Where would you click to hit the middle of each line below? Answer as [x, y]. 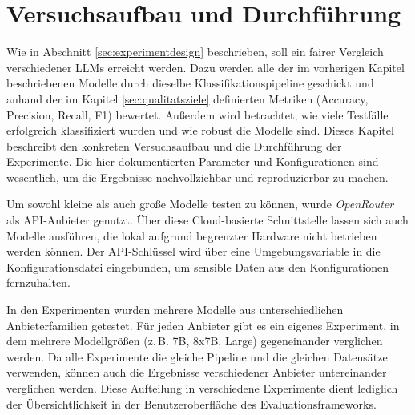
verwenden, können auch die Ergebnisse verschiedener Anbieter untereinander [197, 372]
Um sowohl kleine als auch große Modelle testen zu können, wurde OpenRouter [200, 204]
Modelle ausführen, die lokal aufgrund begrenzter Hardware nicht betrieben [192, 235]
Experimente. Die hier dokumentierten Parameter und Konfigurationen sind [193, 161]
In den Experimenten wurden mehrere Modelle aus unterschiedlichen [175, 310]
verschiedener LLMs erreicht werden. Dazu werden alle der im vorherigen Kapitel [205, 67]
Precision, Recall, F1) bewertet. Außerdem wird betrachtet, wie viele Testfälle [197, 114]
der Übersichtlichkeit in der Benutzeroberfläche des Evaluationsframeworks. [191, 403]
